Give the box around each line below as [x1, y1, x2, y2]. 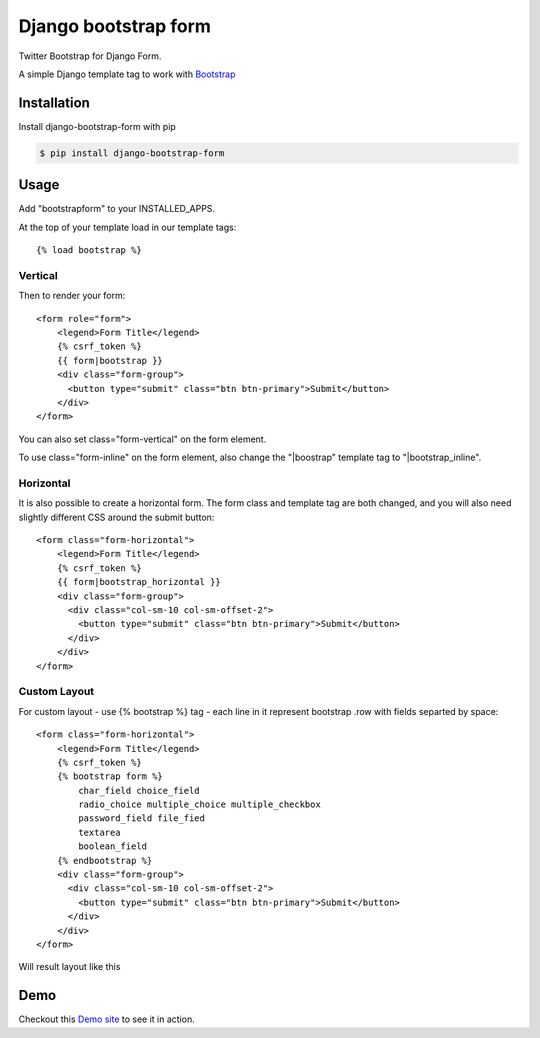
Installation [18, 94, 90, 111]
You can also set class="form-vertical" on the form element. [18, 433, 267, 445]
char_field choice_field [78, 785, 200, 796]
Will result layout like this [18, 961, 121, 973]
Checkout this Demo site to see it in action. [18, 1013, 195, 1025]
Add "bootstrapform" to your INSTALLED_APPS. [18, 203, 215, 215]
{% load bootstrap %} [36, 245, 142, 256]
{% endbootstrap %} [56, 855, 153, 866]
